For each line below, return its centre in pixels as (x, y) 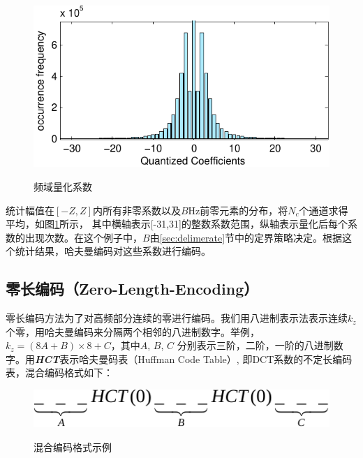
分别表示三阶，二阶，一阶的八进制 (255, 345)
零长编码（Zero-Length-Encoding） (132, 289)
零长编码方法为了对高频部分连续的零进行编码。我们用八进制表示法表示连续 (177, 318)
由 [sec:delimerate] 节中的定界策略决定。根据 (246, 237)
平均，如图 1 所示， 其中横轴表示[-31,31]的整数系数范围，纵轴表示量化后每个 (177, 224)
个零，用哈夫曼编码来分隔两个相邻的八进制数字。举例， (133, 331)
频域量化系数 (63, 186)
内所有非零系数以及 (136, 210)
